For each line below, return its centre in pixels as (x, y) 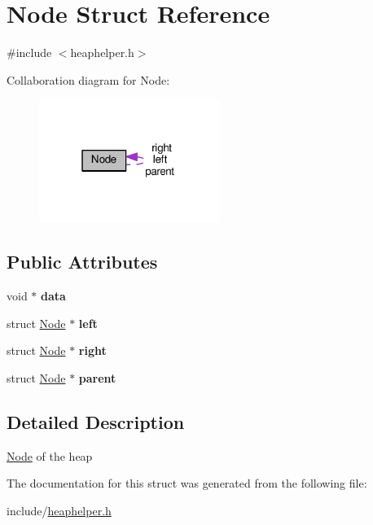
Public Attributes (82, 262)
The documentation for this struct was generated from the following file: (187, 483)
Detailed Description (96, 421)
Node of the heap (50, 455)
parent (97, 377)
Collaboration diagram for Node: (88, 79)
